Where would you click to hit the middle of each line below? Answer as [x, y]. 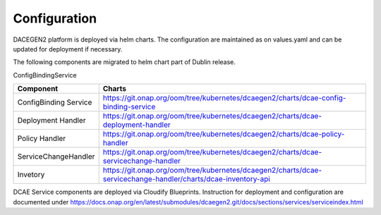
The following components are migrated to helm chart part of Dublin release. [125, 62]
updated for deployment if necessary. [68, 49]
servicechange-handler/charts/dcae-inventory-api [187, 179]
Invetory [31, 175]
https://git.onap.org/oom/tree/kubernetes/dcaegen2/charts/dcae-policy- [224, 134]
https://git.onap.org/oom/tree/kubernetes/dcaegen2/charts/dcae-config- [224, 98]
